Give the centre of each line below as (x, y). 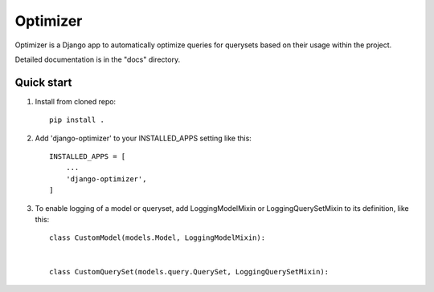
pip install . (77, 120)
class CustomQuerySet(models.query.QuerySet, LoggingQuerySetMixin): (189, 272)
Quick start (43, 82)
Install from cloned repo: (76, 101)
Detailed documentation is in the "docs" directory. (98, 59)
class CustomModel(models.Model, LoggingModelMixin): (157, 238)
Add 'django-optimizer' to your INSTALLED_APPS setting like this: (143, 138)
